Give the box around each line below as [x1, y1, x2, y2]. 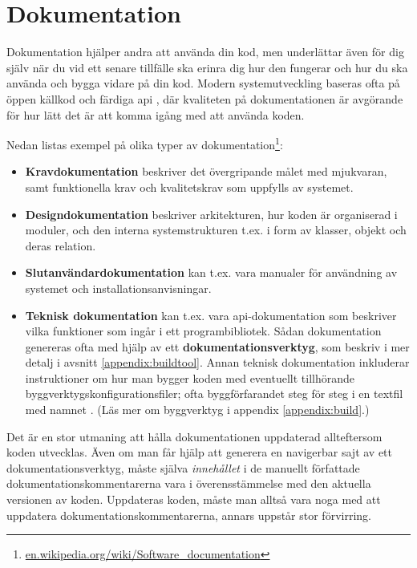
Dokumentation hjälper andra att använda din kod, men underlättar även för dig [6, 43, 404, 60]
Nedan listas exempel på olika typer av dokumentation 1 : [6, 134, 283, 152]
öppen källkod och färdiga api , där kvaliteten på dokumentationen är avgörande [6, 90, 403, 107]
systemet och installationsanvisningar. [25, 279, 212, 296]
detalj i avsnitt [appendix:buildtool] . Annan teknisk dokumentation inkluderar [25, 354, 410, 371]
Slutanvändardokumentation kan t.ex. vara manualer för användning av [25, 264, 398, 281]
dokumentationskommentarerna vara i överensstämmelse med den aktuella [6, 475, 371, 492]
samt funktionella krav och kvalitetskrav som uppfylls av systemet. [25, 178, 354, 195]
